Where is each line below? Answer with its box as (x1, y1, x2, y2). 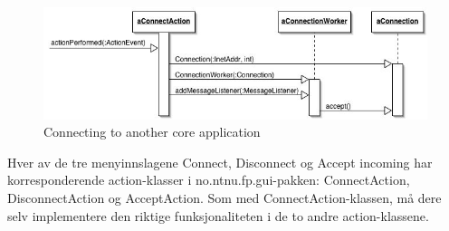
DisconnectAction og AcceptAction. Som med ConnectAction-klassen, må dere (7, 188, 442, 207)
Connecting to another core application (43, 122, 261, 141)
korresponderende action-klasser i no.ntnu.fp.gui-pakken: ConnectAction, (7, 170, 410, 189)
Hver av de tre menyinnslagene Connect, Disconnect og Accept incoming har (7, 152, 433, 171)
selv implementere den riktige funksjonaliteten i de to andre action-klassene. (7, 206, 429, 225)
